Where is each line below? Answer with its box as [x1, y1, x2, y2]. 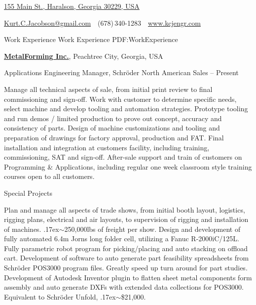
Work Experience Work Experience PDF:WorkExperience [4, 34, 178, 44]
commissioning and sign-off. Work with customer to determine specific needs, [4, 93, 237, 104]
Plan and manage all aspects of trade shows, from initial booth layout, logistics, [4, 204, 245, 215]
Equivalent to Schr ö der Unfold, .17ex [4, 291, 116, 302]
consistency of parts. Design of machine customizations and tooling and [4, 123, 220, 133]
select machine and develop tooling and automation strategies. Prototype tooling [4, 103, 248, 114]
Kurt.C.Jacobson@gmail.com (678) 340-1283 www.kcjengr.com [4, 17, 201, 28]
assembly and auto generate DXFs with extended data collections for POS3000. [4, 282, 244, 292]
